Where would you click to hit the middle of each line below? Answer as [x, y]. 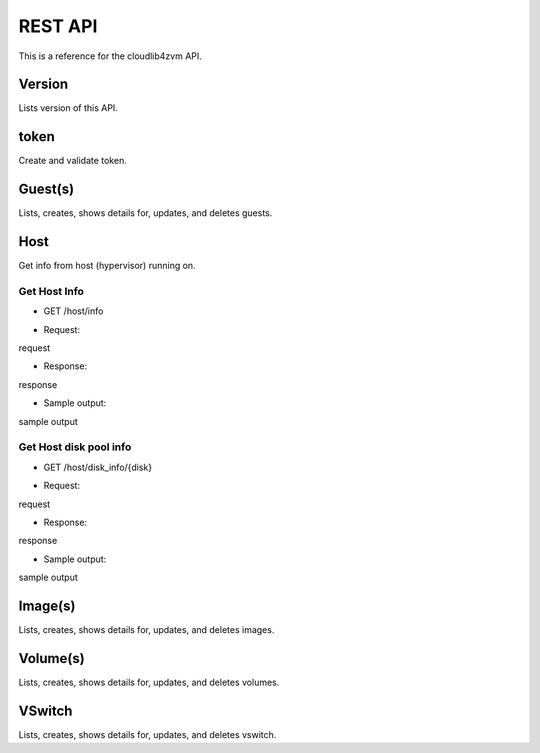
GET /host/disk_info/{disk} [98, 467]
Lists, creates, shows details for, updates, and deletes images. [146, 630]
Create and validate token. [72, 161]
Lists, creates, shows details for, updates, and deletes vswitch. [147, 734]
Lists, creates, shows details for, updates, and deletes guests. [145, 213]
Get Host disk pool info [75, 447]
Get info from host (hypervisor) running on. [107, 266]
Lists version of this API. [68, 108]
